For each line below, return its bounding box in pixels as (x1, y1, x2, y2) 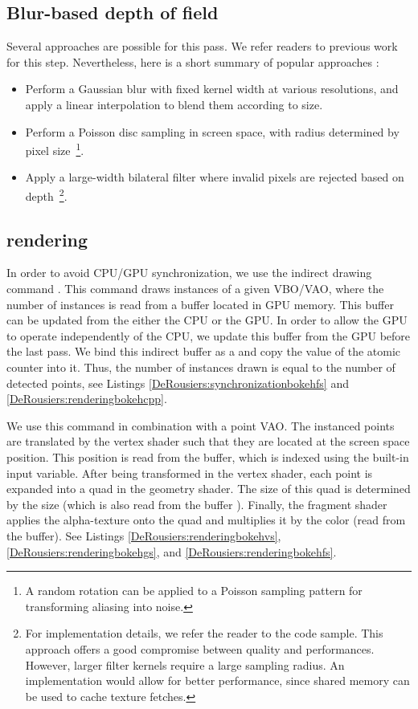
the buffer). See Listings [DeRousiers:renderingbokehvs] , (6, 527, 281, 544)
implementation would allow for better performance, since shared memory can (25, 672, 410, 689)
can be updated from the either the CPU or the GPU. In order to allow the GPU (6, 312, 408, 328)
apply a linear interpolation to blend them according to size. (25, 96, 323, 112)
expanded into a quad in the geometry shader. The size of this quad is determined (6, 480, 411, 497)
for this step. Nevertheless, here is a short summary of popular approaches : (6, 53, 379, 70)
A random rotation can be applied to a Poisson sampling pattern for (25, 582, 363, 599)
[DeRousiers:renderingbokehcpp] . (6, 390, 167, 407)
